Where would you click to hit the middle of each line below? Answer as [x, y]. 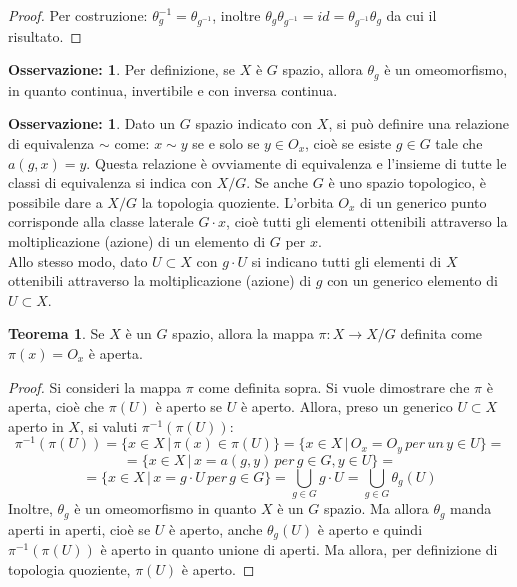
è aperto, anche [215, 528]
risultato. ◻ [45, 35]
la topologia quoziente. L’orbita [237, 201]
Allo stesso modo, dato [78, 260]
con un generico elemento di [412, 280]
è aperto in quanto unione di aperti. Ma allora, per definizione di [299, 549]
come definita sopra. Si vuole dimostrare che [334, 386]
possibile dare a [55, 201]
